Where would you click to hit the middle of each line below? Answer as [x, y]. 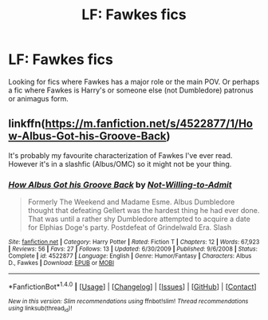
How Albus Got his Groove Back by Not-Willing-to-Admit [120, 184]
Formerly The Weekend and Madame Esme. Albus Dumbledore [131, 202]
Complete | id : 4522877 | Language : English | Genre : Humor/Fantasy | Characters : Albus [130, 256]
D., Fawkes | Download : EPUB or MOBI [61, 263]
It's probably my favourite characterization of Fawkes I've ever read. [120, 155]
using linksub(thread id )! [40, 309]
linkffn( [27, 124]
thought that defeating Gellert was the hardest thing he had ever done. [144, 211]
